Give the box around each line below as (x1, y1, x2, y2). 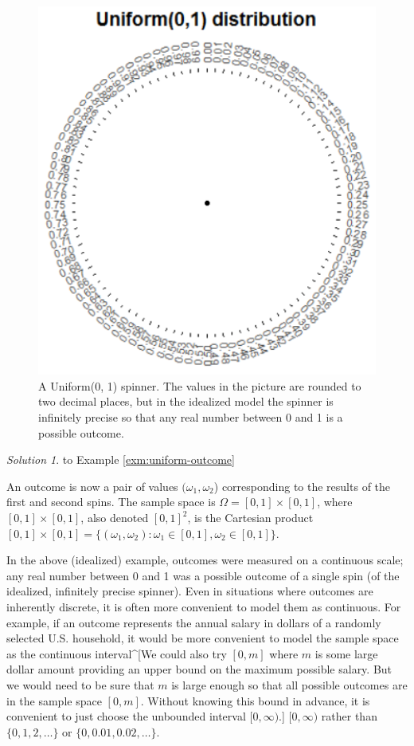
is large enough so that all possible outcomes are (171, 676, 408, 693)
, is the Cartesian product (187, 509, 314, 525)
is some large (314, 645, 378, 662)
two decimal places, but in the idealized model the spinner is (38, 393, 334, 410)
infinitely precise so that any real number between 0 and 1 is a (38, 409, 343, 426)
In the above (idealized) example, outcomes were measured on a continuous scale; (6, 552, 404, 568)
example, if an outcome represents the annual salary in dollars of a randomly (6, 614, 381, 630)
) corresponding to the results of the (213, 477, 391, 494)
